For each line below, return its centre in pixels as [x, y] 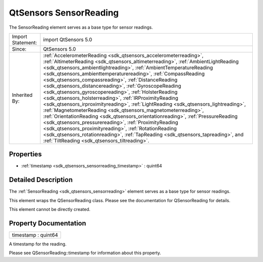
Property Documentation [47, 223]
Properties [25, 154]
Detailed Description [41, 180]
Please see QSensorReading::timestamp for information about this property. [85, 253]
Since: [19, 49]
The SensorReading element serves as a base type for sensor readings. [81, 27]
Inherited [22, 95]
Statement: [25, 42]
